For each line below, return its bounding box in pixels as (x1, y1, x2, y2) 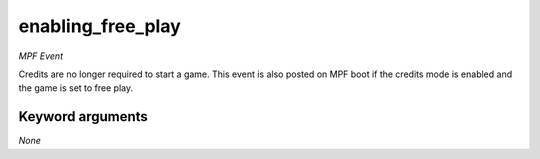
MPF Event (18, 50, 64, 62)
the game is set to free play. (18, 82, 134, 94)
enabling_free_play (18, 15, 182, 37)
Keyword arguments (18, 108, 149, 125)
